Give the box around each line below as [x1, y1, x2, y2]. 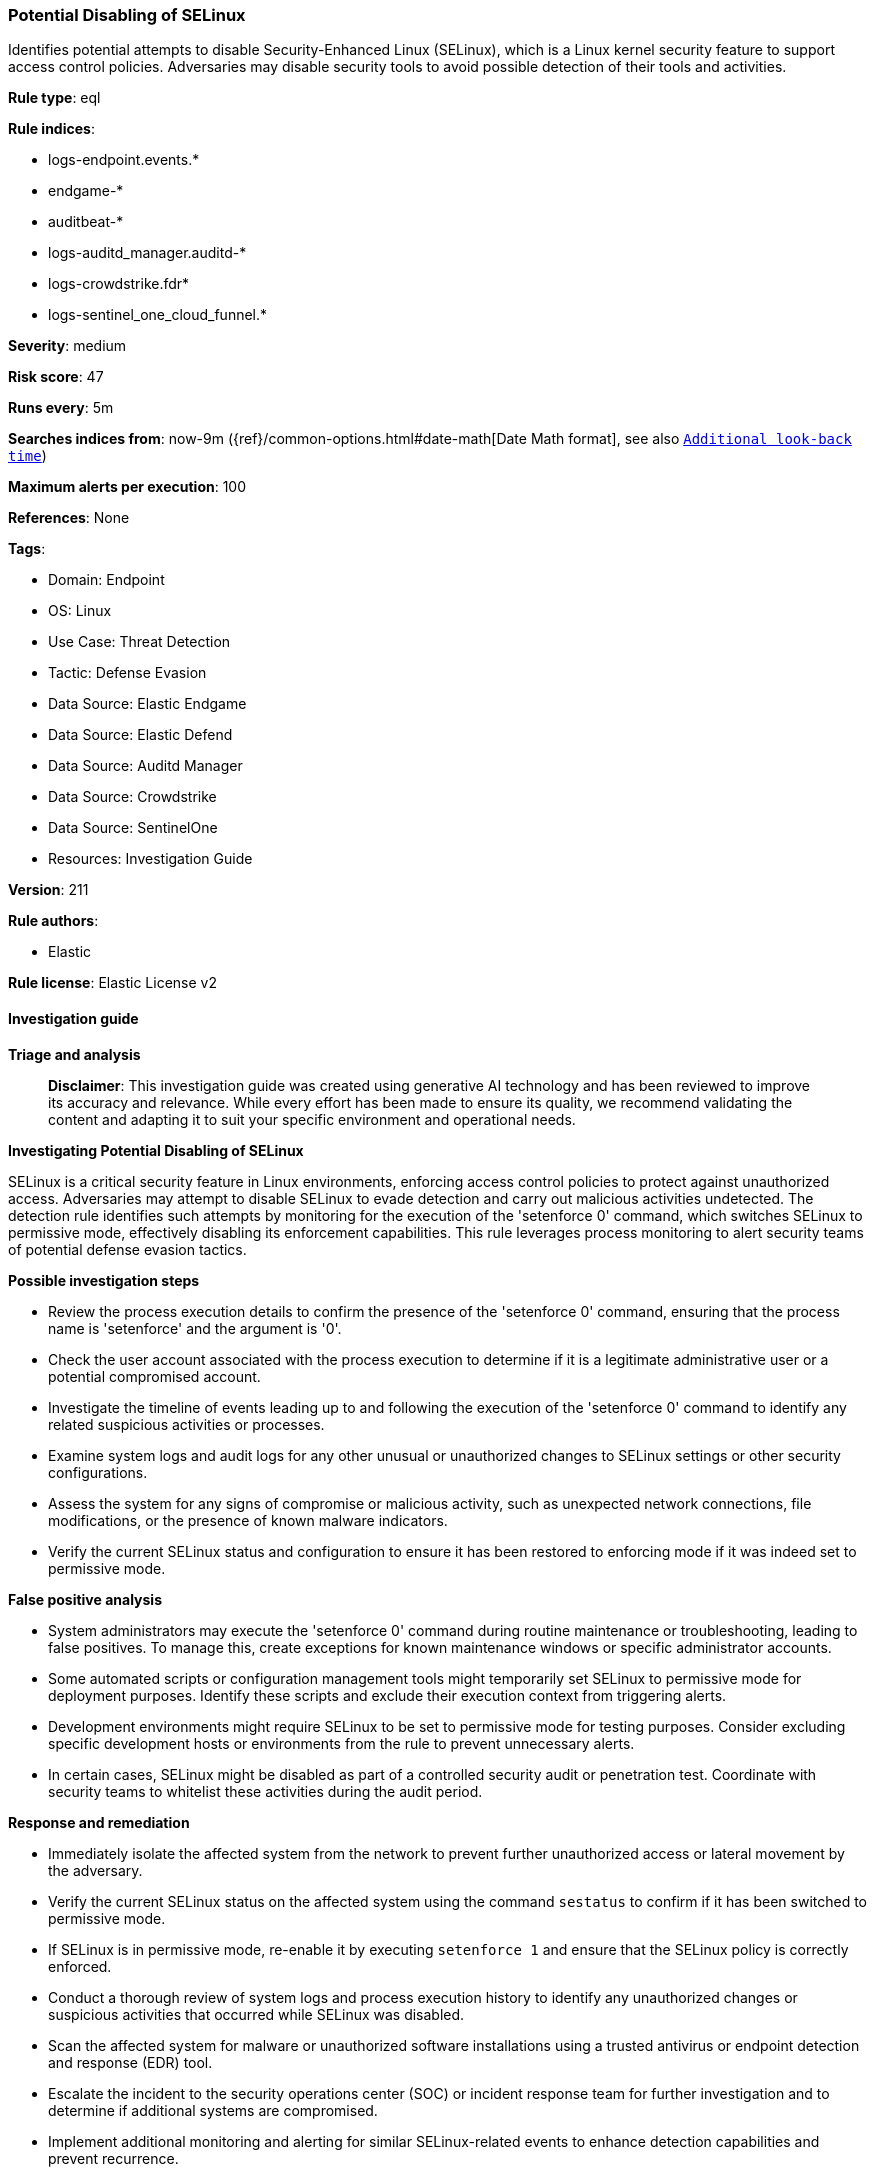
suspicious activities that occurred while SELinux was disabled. [48, 2005, 465, 2023]
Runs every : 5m [8, 399, 114, 417]
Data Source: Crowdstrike [48, 788, 217, 806]
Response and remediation [8, 1813, 190, 1831]
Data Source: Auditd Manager [48, 757, 243, 775]
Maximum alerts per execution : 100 [8, 478, 247, 496]
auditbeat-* [48, 213, 124, 231]
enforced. [48, 1957, 112, 1975]
